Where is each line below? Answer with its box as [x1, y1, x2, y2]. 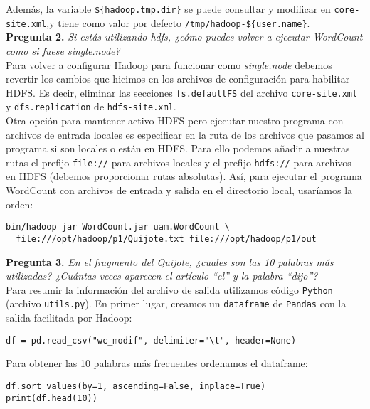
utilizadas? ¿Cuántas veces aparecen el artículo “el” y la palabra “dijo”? [6, 268, 318, 283]
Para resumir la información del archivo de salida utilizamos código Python [6, 282, 333, 297]
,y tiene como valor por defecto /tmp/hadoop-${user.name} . [46, 15, 310, 30]
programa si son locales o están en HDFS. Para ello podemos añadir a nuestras [6, 141, 350, 156]
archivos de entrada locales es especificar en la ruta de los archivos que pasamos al [6, 127, 364, 142]
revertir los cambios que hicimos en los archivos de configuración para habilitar [6, 71, 350, 86]
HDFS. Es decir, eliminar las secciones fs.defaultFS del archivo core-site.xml [6, 85, 358, 100]
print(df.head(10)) [6, 393, 97, 403]
